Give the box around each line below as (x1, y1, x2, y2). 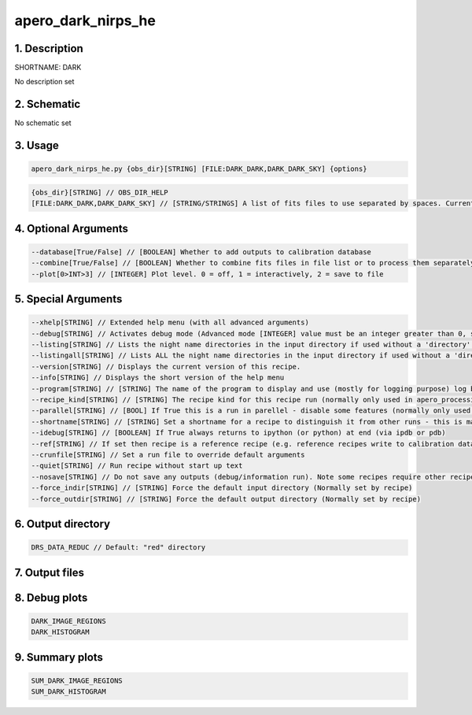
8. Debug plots (14, 591, 88, 604)
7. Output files (14, 565, 85, 579)
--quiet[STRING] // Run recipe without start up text (31, 461, 243, 470)
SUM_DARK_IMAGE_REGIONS (31, 676, 124, 685)
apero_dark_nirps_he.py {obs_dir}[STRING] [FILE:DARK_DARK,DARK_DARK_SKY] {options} (31, 165, 367, 173)
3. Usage (14, 139, 59, 153)
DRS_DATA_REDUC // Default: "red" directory (31, 543, 206, 552)
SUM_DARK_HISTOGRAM (31, 687, 106, 696)
